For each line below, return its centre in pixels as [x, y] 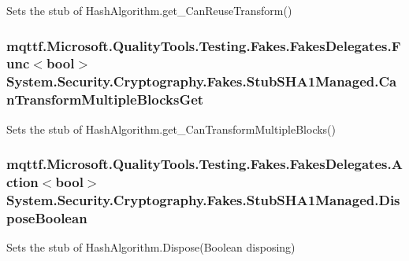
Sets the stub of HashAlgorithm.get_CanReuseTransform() [149, 10]
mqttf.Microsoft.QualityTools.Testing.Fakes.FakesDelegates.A [204, 164]
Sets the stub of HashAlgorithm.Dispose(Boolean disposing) [151, 247]
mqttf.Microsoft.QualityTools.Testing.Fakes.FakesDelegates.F [204, 45]
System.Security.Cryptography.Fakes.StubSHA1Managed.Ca [202, 81]
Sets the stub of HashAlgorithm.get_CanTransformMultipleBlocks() [171, 129]
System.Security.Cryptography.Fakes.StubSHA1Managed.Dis [203, 199]
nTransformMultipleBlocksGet [105, 99]
